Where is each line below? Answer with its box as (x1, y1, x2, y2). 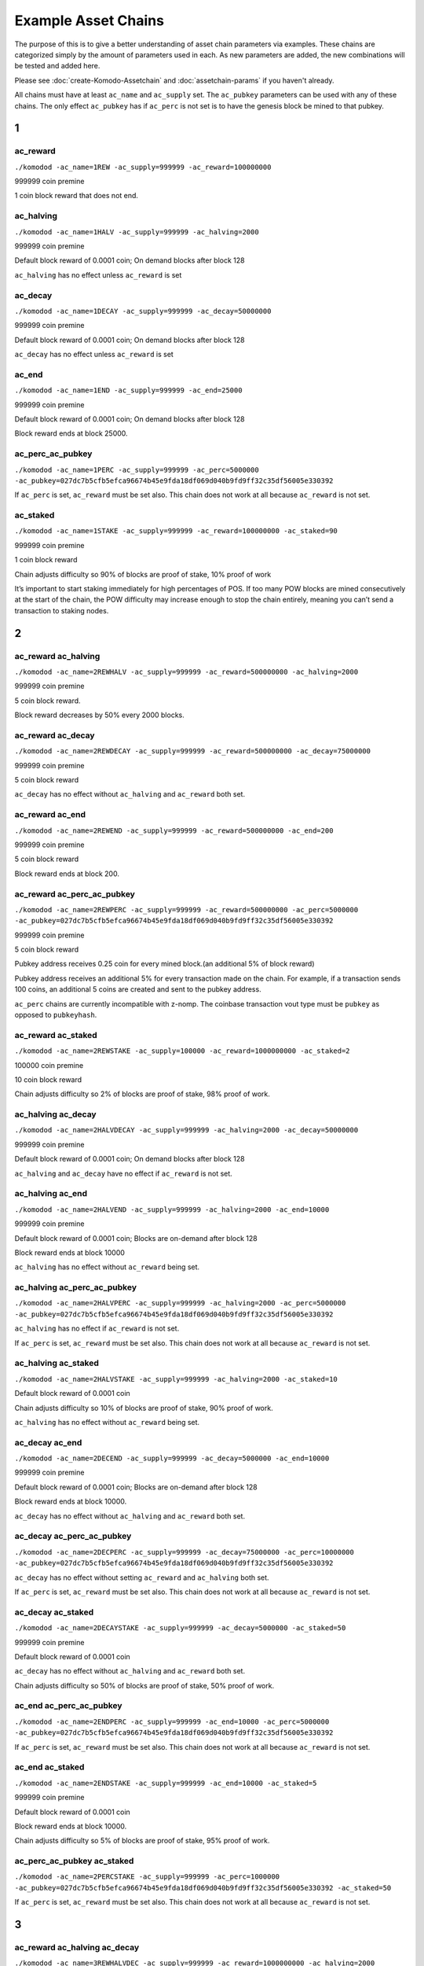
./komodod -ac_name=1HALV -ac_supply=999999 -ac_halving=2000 (14, 227, 259, 236)
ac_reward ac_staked (14, 1029, 97, 1040)
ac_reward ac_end (14, 809, 86, 820)
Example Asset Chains (14, 12, 165, 29)
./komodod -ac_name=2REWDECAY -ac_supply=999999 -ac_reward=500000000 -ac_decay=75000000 (14, 747, 371, 756)
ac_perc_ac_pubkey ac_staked (14, 1856, 134, 1867)
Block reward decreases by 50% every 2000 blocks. (14, 710, 185, 720)
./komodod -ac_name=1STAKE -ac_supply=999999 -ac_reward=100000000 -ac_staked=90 (14, 527, 338, 536)
